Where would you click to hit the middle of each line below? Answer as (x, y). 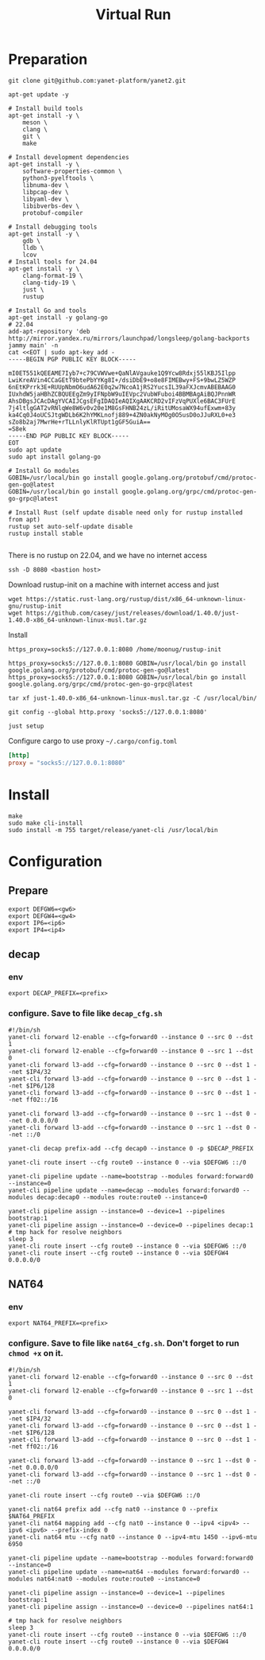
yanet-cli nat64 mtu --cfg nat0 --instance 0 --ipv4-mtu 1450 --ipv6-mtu (133, 1537)
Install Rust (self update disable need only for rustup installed (129, 512)
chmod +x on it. (36, 1353)
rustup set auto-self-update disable (71, 526)
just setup (26, 726)
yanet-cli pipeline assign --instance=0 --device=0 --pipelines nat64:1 (131, 1607)
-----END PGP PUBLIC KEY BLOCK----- (69, 436)
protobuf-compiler (53, 213)
